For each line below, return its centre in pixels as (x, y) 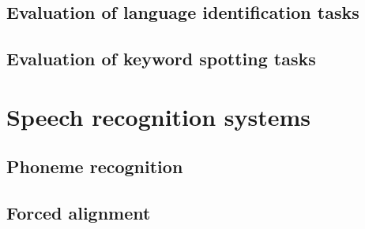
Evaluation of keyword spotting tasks (161, 59)
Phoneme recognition (95, 166)
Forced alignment (79, 213)
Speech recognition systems (158, 116)
